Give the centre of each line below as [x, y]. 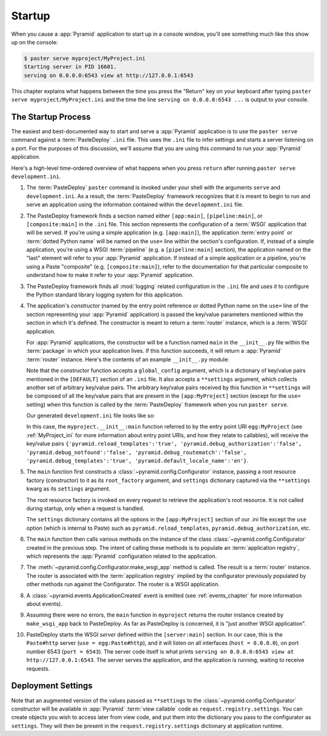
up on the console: [35, 42]
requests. [38, 668]
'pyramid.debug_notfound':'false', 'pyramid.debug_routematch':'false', [137, 452]
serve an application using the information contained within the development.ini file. [135, 205]
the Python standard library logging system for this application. [105, 295]
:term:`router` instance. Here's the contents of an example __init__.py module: [128, 359]
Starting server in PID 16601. [71, 67]
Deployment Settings [52, 686]
